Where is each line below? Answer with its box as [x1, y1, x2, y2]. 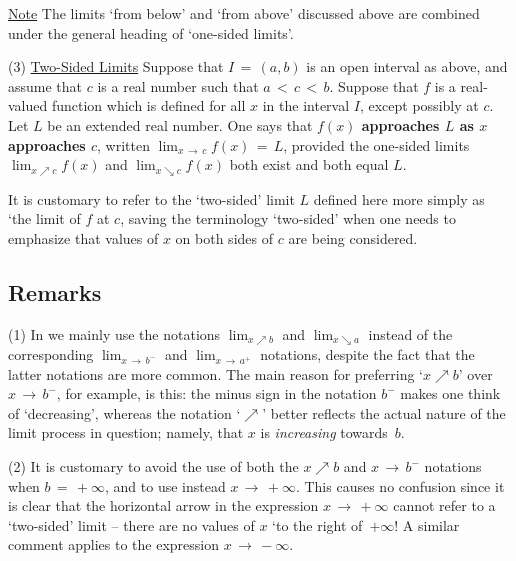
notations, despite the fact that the [260, 344, 475, 365]
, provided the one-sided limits [283, 134, 470, 155]
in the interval [262, 95, 350, 116]
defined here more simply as [313, 188, 485, 209]
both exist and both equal [229, 154, 389, 175]
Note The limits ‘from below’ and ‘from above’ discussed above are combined [8, 3, 480, 23]
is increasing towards [260, 422, 388, 443]
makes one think [400, 383, 501, 404]
